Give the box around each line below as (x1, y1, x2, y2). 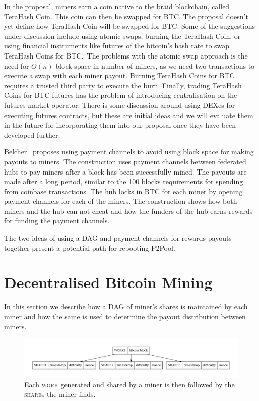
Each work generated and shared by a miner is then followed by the (24, 379, 235, 389)
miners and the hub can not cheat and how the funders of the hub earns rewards (4, 205, 253, 216)
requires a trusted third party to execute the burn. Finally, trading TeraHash (4, 80, 242, 90)
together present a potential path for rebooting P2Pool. (4, 242, 175, 253)
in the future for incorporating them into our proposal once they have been (4, 120, 236, 130)
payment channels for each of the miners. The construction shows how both (4, 196, 237, 206)
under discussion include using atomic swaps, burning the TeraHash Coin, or (4, 30, 241, 41)
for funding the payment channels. (4, 215, 110, 226)
